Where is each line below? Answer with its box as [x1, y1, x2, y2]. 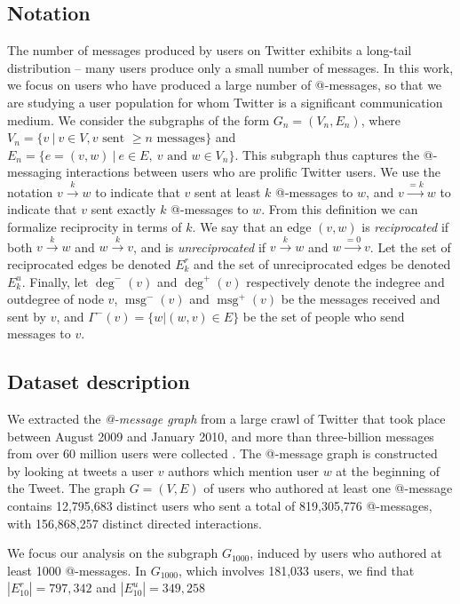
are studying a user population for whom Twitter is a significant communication [7, 92, 443, 111]
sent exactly [91, 200, 156, 219]
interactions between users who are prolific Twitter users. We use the [66, 163, 441, 181]
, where [361, 110, 401, 129]
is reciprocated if [361, 217, 449, 235]
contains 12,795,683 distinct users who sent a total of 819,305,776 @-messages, [7, 497, 432, 515]
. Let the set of [369, 237, 451, 256]
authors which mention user [168, 461, 319, 480]
